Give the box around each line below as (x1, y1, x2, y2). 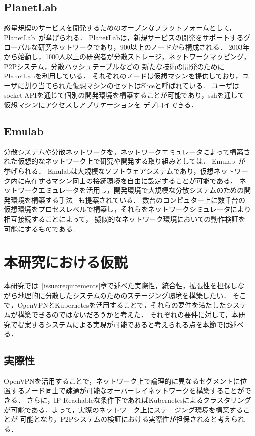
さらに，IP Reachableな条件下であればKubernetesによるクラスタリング (26, 395, 251, 405)
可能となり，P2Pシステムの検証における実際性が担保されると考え (20, 414, 231, 424)
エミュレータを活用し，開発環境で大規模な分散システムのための (38, 185, 244, 195)
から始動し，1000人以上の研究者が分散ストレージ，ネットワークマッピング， (4, 51, 251, 61)
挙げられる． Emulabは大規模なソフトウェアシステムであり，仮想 (4, 165, 214, 176)
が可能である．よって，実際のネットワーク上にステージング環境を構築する (4, 404, 243, 414)
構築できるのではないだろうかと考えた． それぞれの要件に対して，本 (17, 309, 239, 319)
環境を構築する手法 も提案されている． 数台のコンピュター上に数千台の (10, 194, 245, 205)
